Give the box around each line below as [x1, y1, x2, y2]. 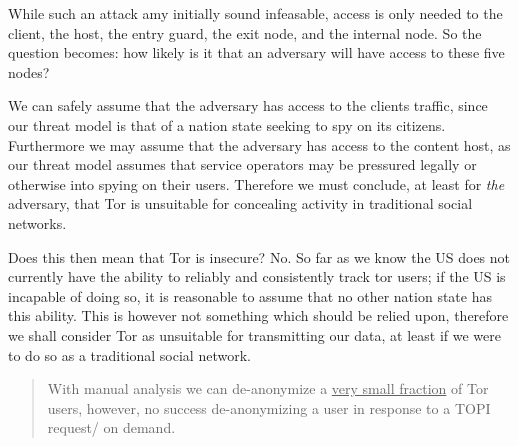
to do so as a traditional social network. [8, 344, 251, 365]
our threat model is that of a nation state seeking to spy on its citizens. [8, 114, 446, 135]
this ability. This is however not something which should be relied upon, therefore [8, 305, 509, 326]
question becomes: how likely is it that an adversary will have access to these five [8, 42, 505, 63]
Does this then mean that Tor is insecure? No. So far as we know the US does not [8, 246, 510, 267]
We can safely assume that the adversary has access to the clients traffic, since [8, 95, 488, 116]
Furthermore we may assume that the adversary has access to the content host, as [8, 134, 511, 155]
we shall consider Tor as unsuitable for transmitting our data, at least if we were [8, 324, 502, 345]
